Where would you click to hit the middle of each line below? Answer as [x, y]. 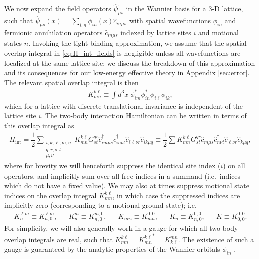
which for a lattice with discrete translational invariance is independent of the [124, 105]
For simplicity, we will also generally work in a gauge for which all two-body [121, 228]
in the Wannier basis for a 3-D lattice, [185, 8]
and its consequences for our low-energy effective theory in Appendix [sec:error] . [127, 73]
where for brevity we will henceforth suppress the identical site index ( [112, 165]
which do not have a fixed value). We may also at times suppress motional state [127, 185]
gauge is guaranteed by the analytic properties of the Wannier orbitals [112, 249]
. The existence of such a [216, 239]
